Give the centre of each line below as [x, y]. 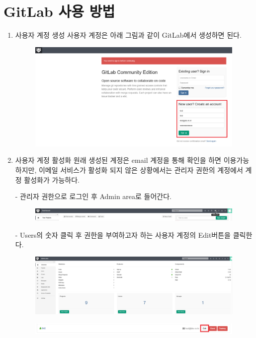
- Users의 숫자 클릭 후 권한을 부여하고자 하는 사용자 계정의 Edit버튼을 [123, 235]
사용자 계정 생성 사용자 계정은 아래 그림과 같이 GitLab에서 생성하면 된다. [128, 35]
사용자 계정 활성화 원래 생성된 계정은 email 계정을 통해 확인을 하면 [118, 160]
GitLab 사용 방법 [59, 11]
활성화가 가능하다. [52, 179]
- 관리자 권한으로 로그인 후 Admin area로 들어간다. [93, 196]
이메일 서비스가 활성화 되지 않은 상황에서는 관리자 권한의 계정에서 [141, 169]
